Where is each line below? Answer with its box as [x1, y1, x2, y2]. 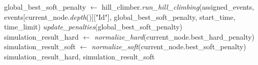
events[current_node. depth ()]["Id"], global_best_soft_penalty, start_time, [4, 11, 236, 22]
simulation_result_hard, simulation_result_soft [4, 51, 155, 61]
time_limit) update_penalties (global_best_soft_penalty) [4, 21, 183, 32]
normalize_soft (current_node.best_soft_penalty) [91, 41, 246, 52]
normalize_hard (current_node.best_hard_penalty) [94, 31, 255, 42]
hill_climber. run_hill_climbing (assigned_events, [102, 2, 254, 12]
